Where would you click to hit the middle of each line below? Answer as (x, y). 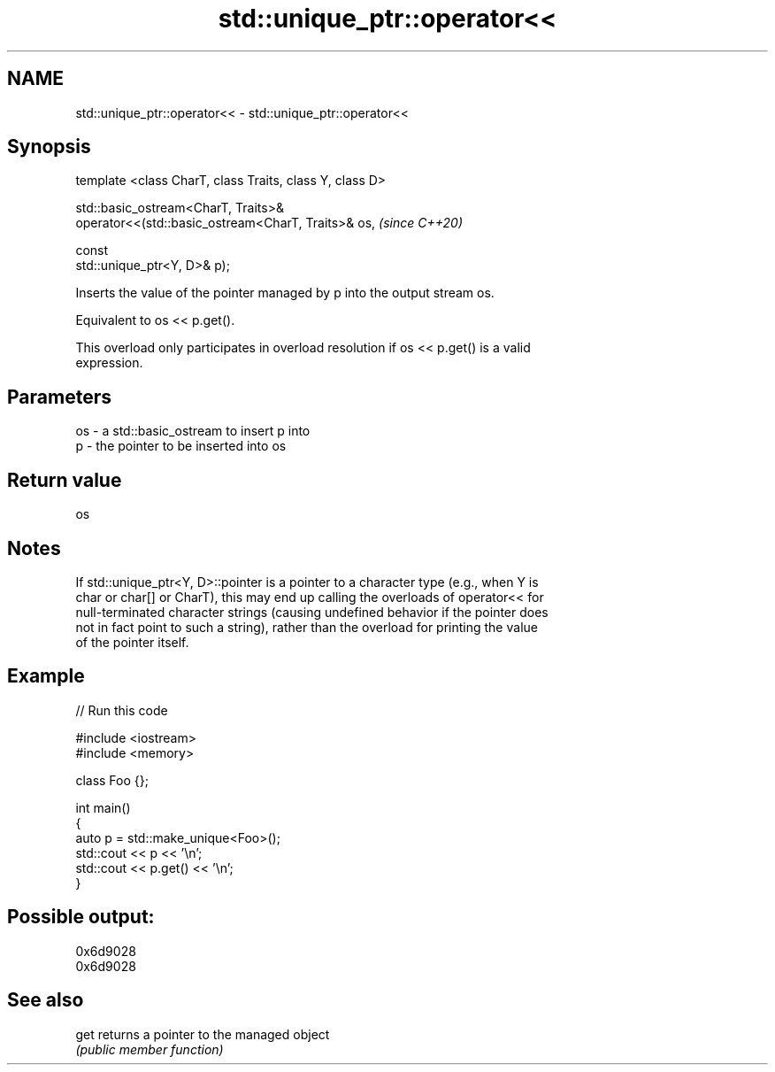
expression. (109, 363)
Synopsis (49, 147)
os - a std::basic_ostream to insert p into (193, 431)
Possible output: (81, 917)
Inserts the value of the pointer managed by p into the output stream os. (285, 293)
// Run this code (122, 710)
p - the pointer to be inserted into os (181, 446)
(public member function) (150, 1049)
